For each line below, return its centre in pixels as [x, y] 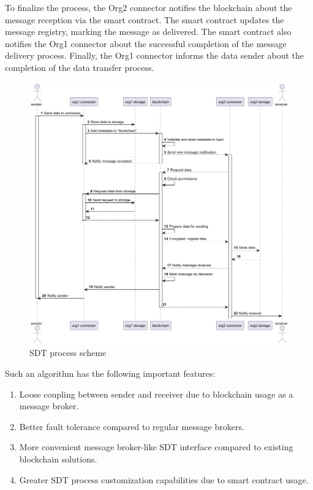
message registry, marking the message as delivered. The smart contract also [148, 32]
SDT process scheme [68, 353]
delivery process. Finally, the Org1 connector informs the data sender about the [155, 55]
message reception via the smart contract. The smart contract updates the [145, 19]
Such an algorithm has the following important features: [110, 373]
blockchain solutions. [58, 459]
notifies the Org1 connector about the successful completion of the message [146, 43]
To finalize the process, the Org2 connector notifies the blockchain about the [149, 7]
